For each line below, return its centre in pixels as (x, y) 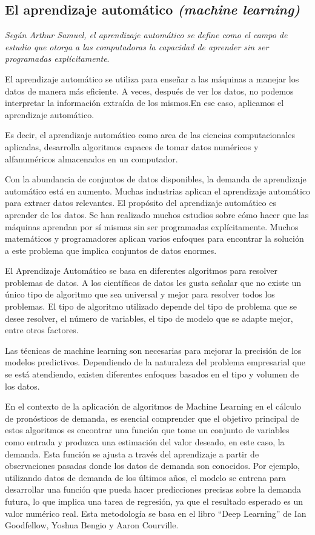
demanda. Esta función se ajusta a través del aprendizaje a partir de (132, 454)
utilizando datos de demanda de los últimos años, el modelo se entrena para (146, 477)
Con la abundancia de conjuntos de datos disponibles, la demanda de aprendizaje (156, 179)
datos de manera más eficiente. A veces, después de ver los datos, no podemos (149, 91)
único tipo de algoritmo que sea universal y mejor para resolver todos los (140, 294)
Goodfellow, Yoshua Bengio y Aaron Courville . (92, 525)
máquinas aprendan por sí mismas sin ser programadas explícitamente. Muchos (152, 226)
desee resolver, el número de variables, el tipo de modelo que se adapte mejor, (149, 318)
